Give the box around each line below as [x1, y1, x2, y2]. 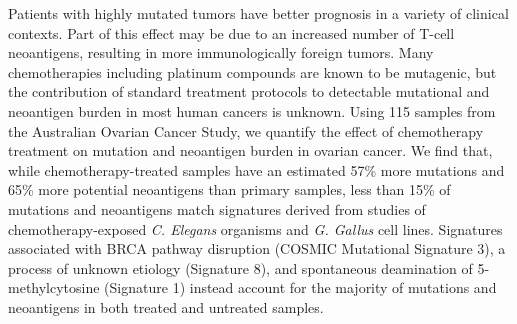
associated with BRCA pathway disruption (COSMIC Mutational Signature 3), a [8, 238, 506, 259]
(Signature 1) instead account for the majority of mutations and [104, 277, 497, 298]
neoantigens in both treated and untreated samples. [8, 296, 324, 317]
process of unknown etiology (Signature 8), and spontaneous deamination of [8, 257, 473, 278]
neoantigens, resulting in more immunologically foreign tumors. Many [8, 42, 434, 63]
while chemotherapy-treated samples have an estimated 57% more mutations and [8, 159, 505, 180]
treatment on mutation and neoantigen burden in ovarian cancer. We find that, [8, 140, 493, 161]
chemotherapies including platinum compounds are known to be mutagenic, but [8, 61, 497, 82]
